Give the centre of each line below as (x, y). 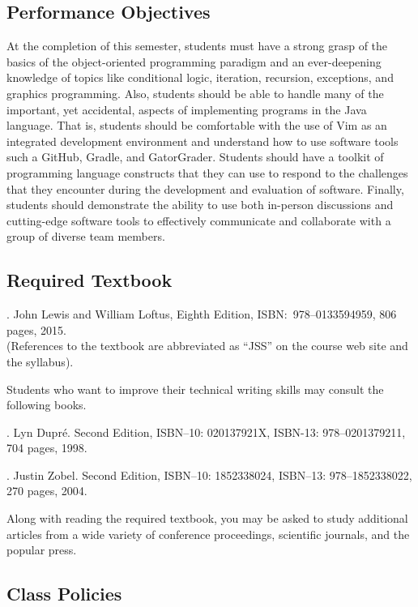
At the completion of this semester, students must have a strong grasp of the (197, 46)
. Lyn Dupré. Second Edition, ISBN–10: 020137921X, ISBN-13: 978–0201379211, (206, 432)
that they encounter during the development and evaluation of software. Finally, (205, 188)
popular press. (42, 550)
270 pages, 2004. (47, 491)
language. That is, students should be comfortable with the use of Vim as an (197, 125)
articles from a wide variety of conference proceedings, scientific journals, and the (208, 534)
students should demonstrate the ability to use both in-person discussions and (200, 205)
